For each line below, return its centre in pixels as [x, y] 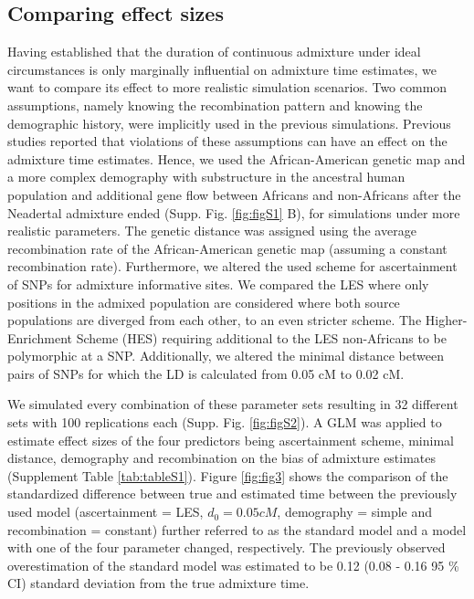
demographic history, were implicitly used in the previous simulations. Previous [229, 123]
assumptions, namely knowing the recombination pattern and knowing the [215, 105]
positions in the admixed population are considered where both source [204, 302]
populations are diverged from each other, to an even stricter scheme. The [215, 320]
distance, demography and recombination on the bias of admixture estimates [222, 458]
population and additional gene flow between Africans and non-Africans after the [234, 194]
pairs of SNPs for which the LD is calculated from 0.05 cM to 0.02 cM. [206, 373]
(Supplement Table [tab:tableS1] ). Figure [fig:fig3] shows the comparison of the [228, 475]
